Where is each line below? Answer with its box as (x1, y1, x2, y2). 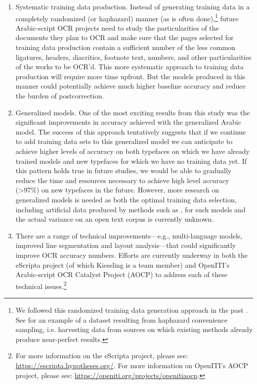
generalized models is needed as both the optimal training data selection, (15, 194, 237, 204)
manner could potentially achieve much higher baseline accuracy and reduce (15, 81, 246, 91)
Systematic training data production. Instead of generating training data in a (15, 1, 250, 11)
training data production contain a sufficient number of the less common (15, 42, 235, 52)
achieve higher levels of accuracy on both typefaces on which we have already (15, 145, 250, 156)
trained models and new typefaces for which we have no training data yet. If (15, 155, 247, 166)
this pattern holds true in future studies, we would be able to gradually (15, 165, 232, 176)
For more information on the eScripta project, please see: (15, 350, 188, 361)
